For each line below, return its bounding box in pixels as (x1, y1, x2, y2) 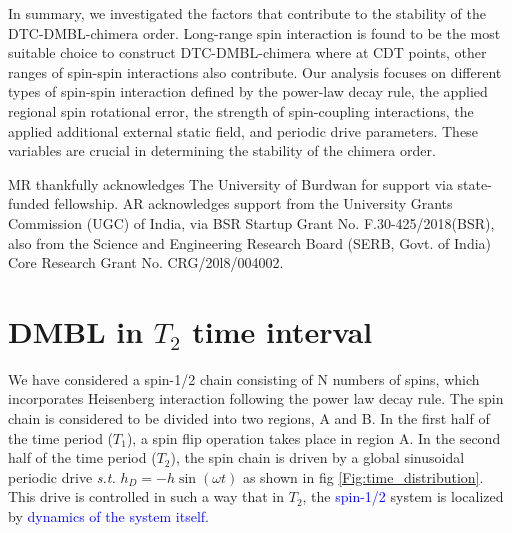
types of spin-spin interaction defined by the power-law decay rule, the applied (8, 81, 488, 102)
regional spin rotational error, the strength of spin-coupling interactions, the (8, 100, 474, 121)
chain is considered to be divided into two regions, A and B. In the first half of (8, 408, 490, 429)
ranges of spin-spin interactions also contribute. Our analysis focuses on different (8, 61, 502, 82)
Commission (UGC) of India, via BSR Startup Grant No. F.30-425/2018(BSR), (8, 212, 495, 233)
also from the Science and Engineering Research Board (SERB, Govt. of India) (8, 232, 492, 253)
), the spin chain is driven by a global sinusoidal (170, 447, 465, 468)
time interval (192, 310, 373, 351)
